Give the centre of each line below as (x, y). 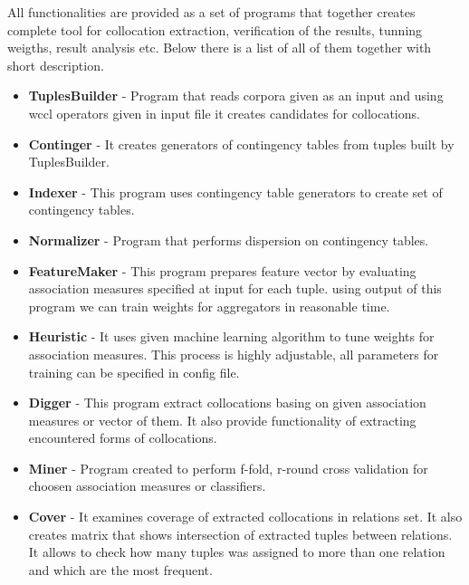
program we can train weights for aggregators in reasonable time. (209, 306)
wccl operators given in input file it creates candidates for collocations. (224, 113)
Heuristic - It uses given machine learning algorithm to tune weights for (231, 336)
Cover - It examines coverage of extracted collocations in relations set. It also (245, 517)
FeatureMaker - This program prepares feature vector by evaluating (222, 270)
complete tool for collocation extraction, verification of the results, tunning (215, 29)
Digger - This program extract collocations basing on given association (227, 403)
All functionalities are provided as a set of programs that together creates (211, 12)
